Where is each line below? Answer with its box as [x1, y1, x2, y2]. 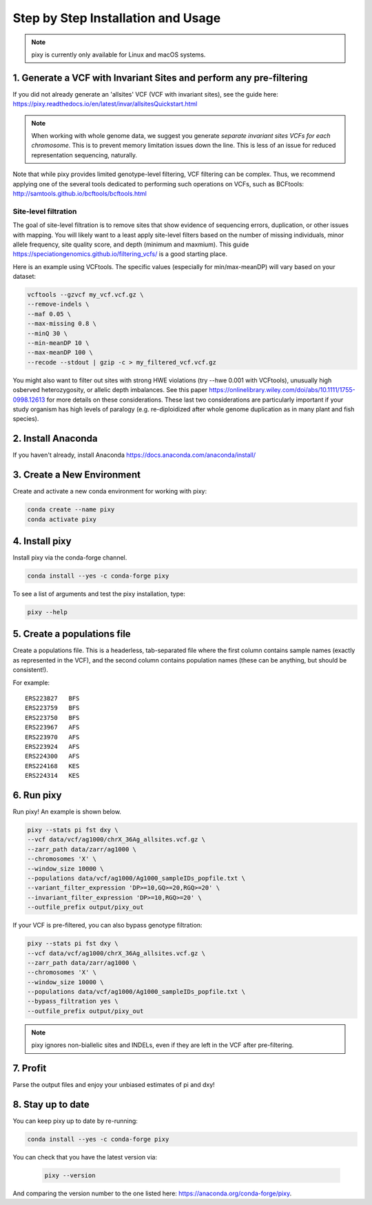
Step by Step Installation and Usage [12, 10, 221, 26]
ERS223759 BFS [25, 704, 80, 712]
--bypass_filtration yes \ [27, 997, 118, 1006]
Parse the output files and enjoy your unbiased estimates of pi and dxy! [12, 1081, 215, 1089]
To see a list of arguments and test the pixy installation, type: [12, 589, 185, 598]
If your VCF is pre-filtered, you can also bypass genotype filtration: [12, 921, 203, 930]
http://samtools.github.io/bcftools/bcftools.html [12, 189, 147, 197]
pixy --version [44, 1172, 96, 1179]
